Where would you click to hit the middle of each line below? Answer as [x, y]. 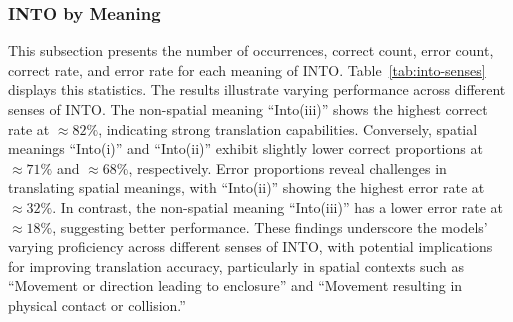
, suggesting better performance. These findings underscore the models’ [270, 226]
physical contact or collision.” [97, 304]
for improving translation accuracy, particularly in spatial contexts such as [236, 265]
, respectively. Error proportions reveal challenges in [287, 167]
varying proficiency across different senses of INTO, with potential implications [250, 246]
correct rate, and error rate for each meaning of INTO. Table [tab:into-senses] [247, 69]
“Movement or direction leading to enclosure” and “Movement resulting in [235, 285]
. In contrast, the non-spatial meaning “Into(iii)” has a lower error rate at [278, 206]
